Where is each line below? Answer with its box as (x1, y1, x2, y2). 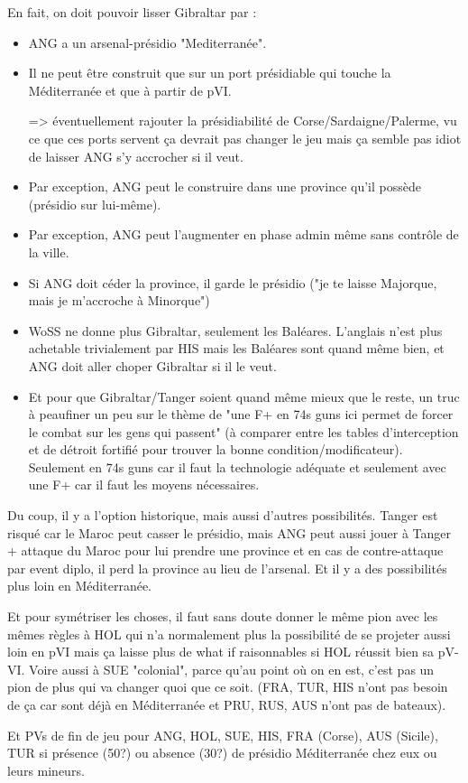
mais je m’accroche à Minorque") (28, 291, 210, 310)
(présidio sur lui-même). (28, 194, 161, 213)
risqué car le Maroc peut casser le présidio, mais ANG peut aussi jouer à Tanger (7, 523, 452, 542)
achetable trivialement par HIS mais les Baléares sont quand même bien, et (28, 339, 445, 358)
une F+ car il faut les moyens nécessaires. (28, 475, 260, 494)
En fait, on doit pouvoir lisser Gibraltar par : (7, 3, 257, 21)
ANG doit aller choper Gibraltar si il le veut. (28, 356, 277, 375)
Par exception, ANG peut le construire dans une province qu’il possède (28, 177, 421, 196)
